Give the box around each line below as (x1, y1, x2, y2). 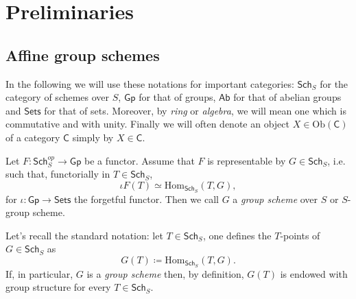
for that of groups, (139, 90, 216, 104)
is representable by (207, 153, 286, 167)
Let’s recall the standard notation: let (5, 228, 163, 242)
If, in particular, (5, 266, 73, 280)
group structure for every (5, 280, 111, 294)
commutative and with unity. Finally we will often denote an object (5, 117, 289, 131)
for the (320, 76, 348, 91)
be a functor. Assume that (84, 153, 195, 167)
